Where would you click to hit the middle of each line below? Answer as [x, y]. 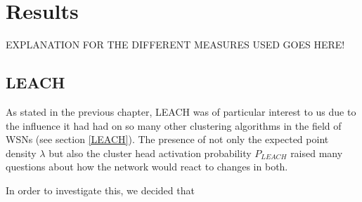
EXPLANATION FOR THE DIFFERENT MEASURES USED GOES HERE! [175, 45]
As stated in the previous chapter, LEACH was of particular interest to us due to [181, 111]
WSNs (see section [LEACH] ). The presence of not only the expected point [167, 139]
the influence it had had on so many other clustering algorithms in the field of [174, 125]
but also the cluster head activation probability [150, 153]
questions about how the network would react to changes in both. [147, 167]
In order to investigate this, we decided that [100, 190]
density [21, 153]
